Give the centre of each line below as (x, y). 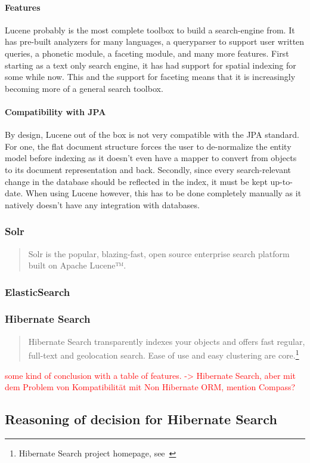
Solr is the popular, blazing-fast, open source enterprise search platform (159, 253)
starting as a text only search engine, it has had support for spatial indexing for (151, 65)
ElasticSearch (38, 291)
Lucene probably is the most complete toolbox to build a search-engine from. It (150, 30)
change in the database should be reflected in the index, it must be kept (136, 181)
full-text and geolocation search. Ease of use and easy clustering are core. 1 (164, 354)
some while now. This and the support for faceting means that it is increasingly (150, 77)
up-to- (281, 181)
